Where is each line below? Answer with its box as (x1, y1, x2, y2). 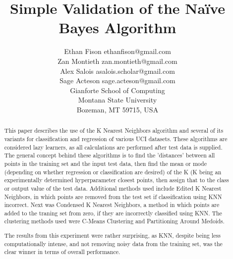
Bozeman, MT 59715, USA (76, 104, 159, 114)
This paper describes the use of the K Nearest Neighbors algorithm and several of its (4, 126, 224, 135)
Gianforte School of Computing (70, 85, 165, 95)
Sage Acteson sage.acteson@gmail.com (59, 75, 175, 86)
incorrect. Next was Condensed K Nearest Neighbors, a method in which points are (4, 201, 220, 209)
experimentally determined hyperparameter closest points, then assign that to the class (4, 176, 229, 184)
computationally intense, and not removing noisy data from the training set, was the (4, 239, 223, 248)
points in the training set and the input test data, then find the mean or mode (4, 159, 207, 167)
